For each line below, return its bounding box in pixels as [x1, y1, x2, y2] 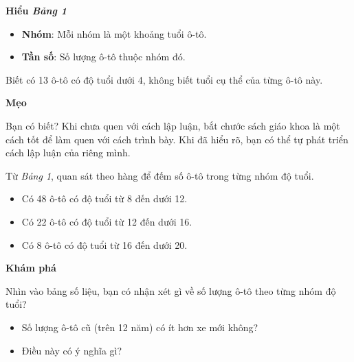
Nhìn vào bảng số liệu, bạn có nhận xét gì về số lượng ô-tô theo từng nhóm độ [5, 283, 336, 298]
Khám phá [5, 261, 56, 275]
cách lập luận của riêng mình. [5, 145, 131, 160]
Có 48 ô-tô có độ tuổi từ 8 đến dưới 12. [21, 191, 188, 206]
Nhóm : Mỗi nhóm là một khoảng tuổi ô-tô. [21, 26, 207, 40]
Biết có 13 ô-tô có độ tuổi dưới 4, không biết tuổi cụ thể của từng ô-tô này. [5, 72, 323, 86]
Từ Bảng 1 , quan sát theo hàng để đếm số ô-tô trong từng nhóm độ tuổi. [5, 168, 314, 182]
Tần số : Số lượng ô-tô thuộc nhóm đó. [21, 49, 186, 64]
